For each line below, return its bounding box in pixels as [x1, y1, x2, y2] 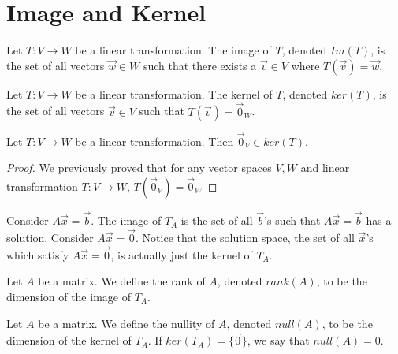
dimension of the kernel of [6, 332, 132, 348]
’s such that [264, 212, 321, 229]
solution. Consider [6, 229, 94, 245]
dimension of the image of [6, 288, 131, 304]
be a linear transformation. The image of [75, 42, 272, 58]
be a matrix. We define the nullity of [38, 315, 215, 331]
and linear [300, 159, 350, 176]
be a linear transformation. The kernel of [75, 85, 273, 102]
